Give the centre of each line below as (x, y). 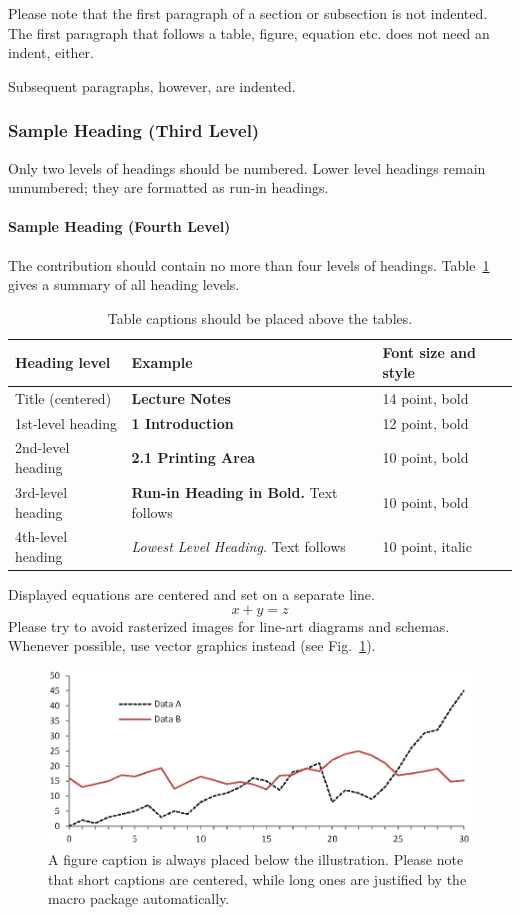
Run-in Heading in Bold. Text (234, 491)
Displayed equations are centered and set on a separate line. (191, 594)
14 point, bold (425, 397)
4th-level (41, 536)
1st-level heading (66, 422)
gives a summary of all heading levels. (124, 284)
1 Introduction (182, 422)
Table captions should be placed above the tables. (260, 317)
